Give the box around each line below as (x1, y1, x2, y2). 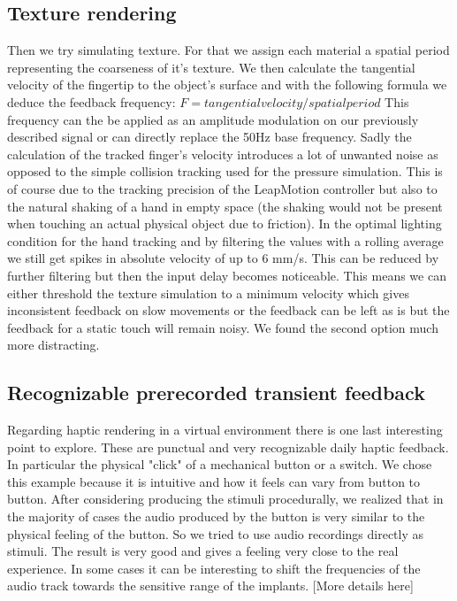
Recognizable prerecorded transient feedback (7, 379, 425, 406)
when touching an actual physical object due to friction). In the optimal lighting (7, 214, 442, 233)
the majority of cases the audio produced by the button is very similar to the (7, 507, 425, 526)
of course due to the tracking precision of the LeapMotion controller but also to (7, 179, 438, 197)
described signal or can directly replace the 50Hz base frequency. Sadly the (7, 127, 412, 146)
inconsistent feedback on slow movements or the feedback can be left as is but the (7, 301, 450, 320)
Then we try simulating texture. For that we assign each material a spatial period (7, 41, 450, 59)
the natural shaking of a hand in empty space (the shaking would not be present (7, 196, 443, 215)
